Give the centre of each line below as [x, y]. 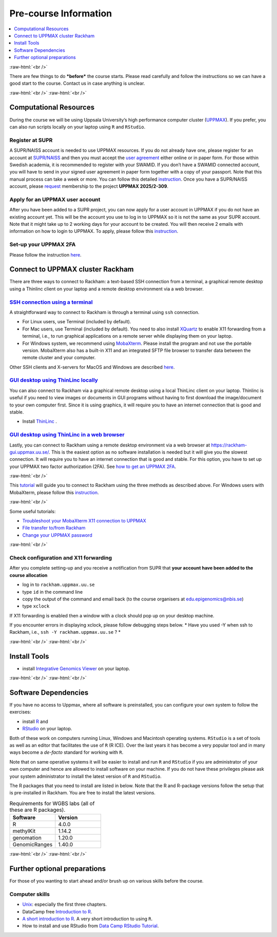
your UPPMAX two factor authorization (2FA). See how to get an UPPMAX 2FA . [93, 466]
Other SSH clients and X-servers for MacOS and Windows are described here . [92, 367]
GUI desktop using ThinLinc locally [54, 380]
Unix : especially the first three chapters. [65, 904]
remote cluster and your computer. [59, 358]
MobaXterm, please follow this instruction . [54, 492]
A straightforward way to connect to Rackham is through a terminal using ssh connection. [104, 312]
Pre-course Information [61, 13]
